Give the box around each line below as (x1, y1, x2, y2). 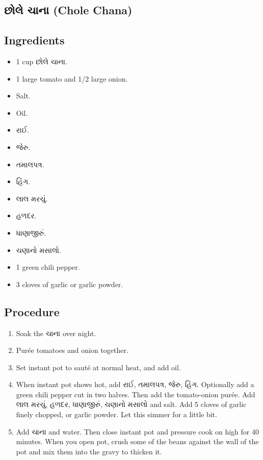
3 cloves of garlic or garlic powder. (16, 278, 123, 289)
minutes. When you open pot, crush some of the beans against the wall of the (16, 436, 259, 447)
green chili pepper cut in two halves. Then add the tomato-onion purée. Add (16, 389, 255, 399)
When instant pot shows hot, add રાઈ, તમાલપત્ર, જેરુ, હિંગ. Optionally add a (16, 379, 254, 390)
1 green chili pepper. (16, 262, 80, 272)
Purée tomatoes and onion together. (16, 345, 128, 355)
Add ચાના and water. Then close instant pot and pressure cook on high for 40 (16, 426, 259, 437)
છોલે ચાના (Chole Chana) (4, 2, 133, 18)
